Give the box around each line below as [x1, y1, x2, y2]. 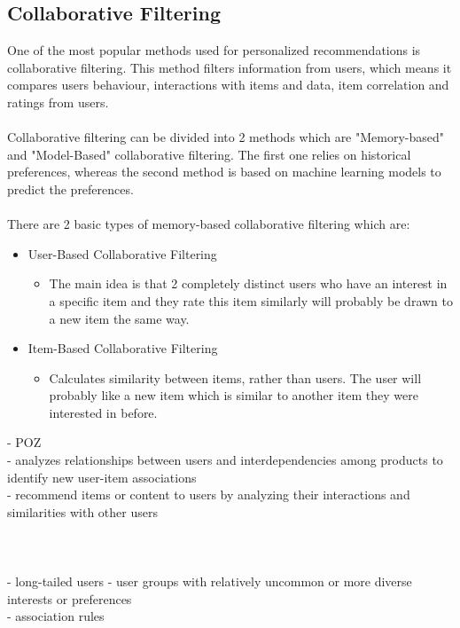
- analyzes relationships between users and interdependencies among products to [7, 451, 443, 469]
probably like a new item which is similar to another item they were [49, 386, 418, 404]
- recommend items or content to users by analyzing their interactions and [7, 485, 410, 504]
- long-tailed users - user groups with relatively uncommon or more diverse [7, 572, 412, 591]
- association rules [7, 607, 105, 625]
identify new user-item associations [7, 467, 197, 486]
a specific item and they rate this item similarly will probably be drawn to [49, 291, 453, 310]
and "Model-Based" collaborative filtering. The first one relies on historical [7, 145, 411, 163]
